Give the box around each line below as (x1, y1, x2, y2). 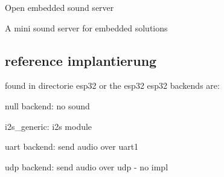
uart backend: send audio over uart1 (5, 140, 139, 153)
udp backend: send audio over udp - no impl (5, 160, 168, 173)
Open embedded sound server (5, 1, 114, 13)
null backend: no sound (5, 99, 90, 112)
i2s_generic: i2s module (5, 120, 92, 132)
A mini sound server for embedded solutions (5, 21, 168, 34)
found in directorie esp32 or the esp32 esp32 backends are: (5, 79, 220, 92)
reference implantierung (5, 51, 157, 69)
